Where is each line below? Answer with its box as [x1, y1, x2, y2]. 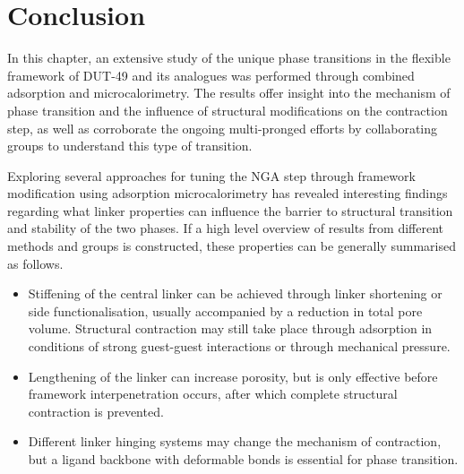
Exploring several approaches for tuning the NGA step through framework [7, 166, 416, 185]
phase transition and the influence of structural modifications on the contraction [7, 100, 448, 119]
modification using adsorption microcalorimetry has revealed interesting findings [7, 184, 448, 203]
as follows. [7, 254, 64, 272]
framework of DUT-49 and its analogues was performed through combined [7, 65, 415, 84]
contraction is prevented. [28, 401, 164, 420]
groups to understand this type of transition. [7, 136, 253, 155]
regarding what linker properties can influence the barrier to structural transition [7, 201, 453, 220]
